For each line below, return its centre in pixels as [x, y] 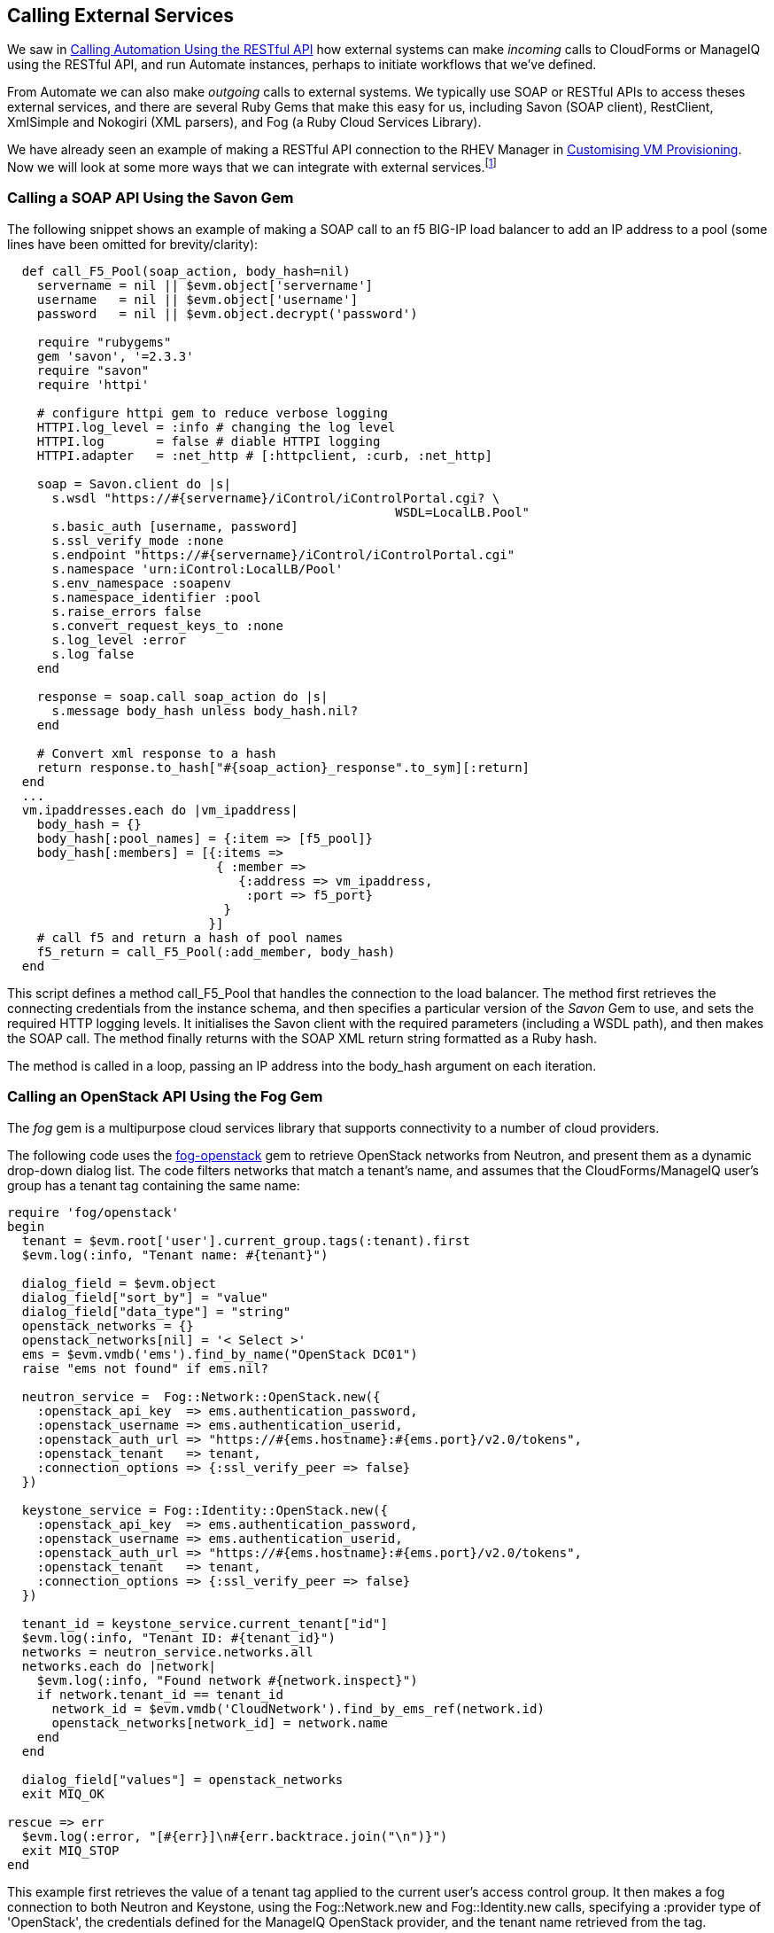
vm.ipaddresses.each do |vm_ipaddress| [160, 810]
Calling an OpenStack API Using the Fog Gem [165, 1097]
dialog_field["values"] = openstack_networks [182, 1779]
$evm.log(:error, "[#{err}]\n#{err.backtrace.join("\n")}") [235, 1836]
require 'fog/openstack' [93, 1212]
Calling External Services [121, 16]
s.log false [93, 654]
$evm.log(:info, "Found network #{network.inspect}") [227, 1680]
